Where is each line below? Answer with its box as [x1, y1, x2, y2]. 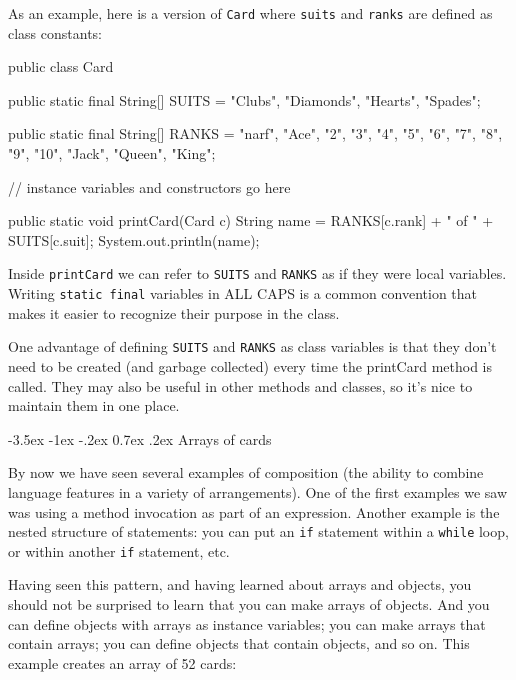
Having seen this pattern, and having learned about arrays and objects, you [8, 574, 472, 595]
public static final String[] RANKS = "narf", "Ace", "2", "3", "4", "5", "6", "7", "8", [8, 123, 503, 144]
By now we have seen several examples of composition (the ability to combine [8, 462, 484, 483]
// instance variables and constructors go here [8, 176, 291, 197]
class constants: [8, 22, 103, 43]
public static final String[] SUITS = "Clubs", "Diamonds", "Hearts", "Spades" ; [8, 89, 481, 110]
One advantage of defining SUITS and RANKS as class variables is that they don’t [8, 336, 497, 357]
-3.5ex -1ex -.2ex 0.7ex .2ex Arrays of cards [8, 428, 272, 449]
